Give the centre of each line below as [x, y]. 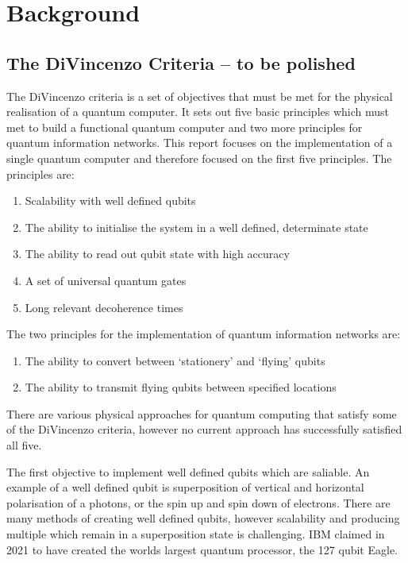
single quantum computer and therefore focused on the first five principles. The [199, 158]
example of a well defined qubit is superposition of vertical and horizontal [185, 487]
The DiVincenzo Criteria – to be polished [181, 62]
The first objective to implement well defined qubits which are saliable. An [188, 471]
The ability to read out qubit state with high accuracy [157, 254]
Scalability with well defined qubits [110, 201]
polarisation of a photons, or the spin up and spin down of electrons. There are [198, 502]
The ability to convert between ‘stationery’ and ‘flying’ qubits [175, 360]
